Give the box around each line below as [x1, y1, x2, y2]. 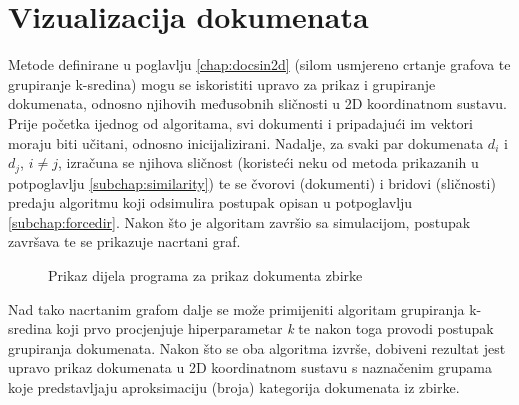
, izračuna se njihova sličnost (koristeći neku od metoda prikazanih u [57, 152, 479, 173]
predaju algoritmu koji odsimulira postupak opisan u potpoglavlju [8, 192, 413, 213]
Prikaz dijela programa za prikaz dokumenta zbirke [48, 264, 363, 285]
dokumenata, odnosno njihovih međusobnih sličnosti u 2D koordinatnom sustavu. [8, 93, 507, 114]
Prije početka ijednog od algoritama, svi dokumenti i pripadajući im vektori [8, 112, 473, 133]
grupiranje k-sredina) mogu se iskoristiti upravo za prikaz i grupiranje [8, 73, 436, 94]
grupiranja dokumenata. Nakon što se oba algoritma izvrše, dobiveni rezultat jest [8, 337, 506, 358]
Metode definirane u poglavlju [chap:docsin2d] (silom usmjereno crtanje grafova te [8, 54, 511, 75]
